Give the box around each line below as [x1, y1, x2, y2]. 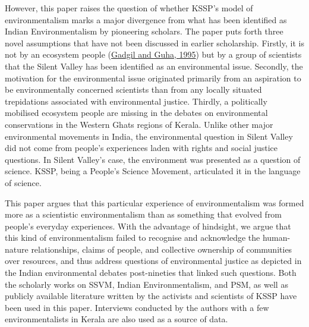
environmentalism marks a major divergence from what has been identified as [5, 13, 287, 26]
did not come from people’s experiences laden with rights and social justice [5, 142, 278, 154]
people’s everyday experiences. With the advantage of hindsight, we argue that [5, 219, 291, 232]
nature [5, 243, 29, 255]
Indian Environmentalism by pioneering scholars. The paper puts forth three [5, 25, 283, 37]
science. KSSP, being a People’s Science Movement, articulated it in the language [5, 165, 301, 177]
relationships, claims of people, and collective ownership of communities [31, 243, 292, 255]
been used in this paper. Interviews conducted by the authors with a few [5, 301, 269, 313]
